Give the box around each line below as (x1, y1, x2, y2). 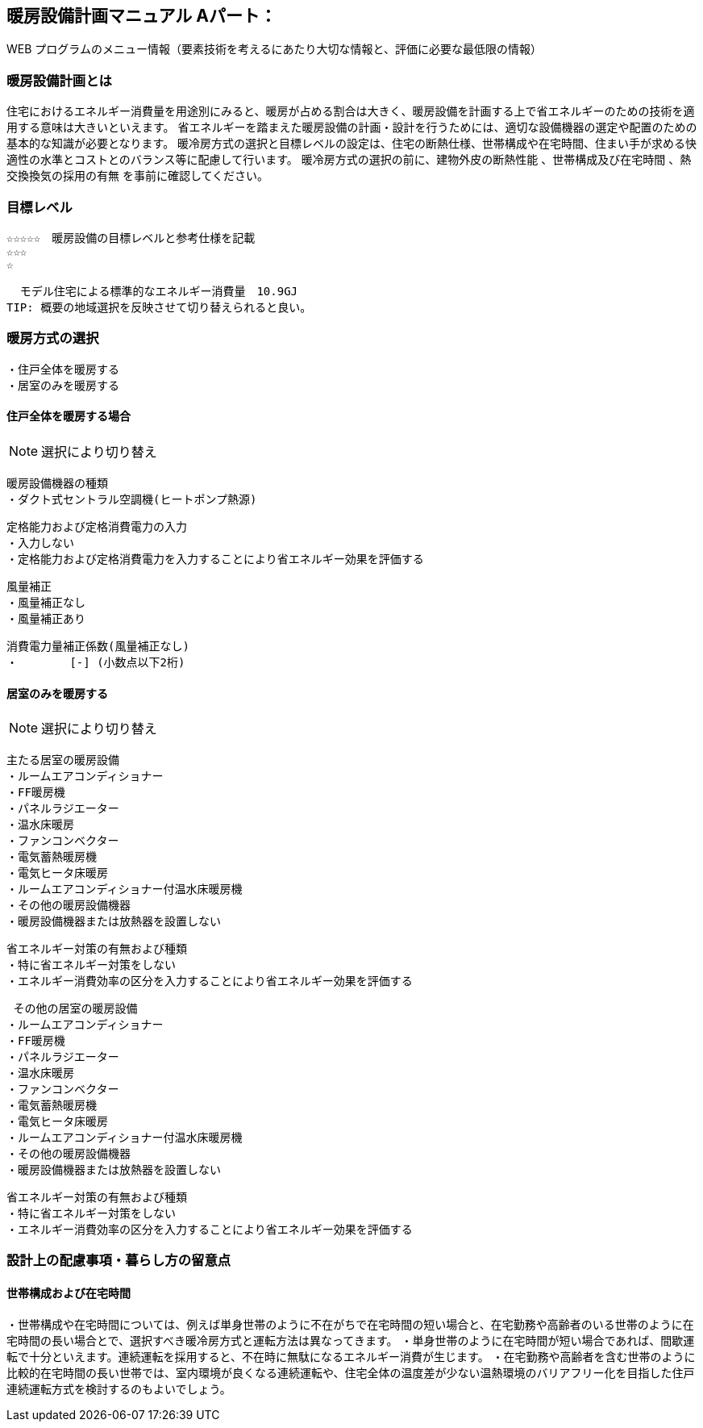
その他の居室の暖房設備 (13, 1002, 138, 1016)
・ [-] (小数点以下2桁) (6, 655, 185, 669)
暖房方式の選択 (6, 330, 99, 347)
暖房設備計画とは (6, 72, 112, 89)
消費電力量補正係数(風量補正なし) (6, 639, 189, 653)
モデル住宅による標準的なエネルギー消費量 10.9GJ (19, 284, 298, 298)
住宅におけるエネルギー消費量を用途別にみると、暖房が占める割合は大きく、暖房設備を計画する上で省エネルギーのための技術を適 (6, 104, 695, 119)
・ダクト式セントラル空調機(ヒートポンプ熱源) (6, 492, 257, 506)
